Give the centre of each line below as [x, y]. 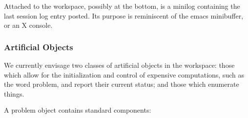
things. [14, 93]
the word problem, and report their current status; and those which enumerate [122, 84]
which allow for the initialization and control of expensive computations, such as [124, 74]
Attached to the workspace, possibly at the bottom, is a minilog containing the [122, 6]
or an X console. [28, 25]
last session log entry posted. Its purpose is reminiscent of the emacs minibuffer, [124, 15]
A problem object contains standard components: [78, 110]
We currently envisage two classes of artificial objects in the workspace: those [119, 65]
